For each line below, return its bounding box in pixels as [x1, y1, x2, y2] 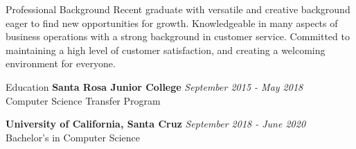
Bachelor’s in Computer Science [6, 130, 140, 144]
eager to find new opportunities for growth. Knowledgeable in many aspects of [6, 15, 338, 30]
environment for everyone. [6, 56, 116, 71]
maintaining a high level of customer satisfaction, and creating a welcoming [6, 42, 326, 57]
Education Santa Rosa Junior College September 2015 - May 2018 [6, 79, 303, 94]
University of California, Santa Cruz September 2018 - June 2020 [6, 116, 306, 131]
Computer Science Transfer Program [6, 93, 161, 107]
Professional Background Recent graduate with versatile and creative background [6, 2, 350, 16]
